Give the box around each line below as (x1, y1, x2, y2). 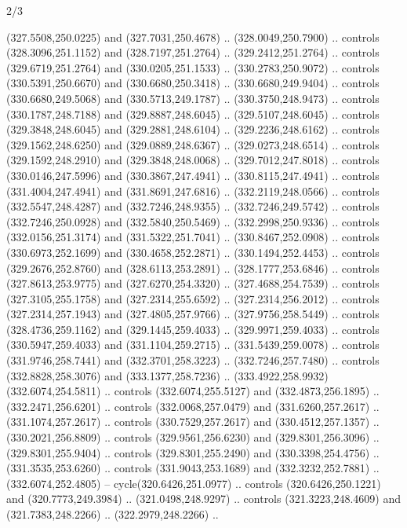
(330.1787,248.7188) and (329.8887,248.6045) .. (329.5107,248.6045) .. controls (6, 105, 380, 122)
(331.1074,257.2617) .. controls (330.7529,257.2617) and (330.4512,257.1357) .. (6, 413, 380, 430)
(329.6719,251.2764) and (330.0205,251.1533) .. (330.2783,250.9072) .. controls (6, 59, 380, 75)
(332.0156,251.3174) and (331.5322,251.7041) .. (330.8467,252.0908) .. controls (6, 229, 380, 245)
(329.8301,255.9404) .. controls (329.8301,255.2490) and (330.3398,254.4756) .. (6, 444, 380, 460)
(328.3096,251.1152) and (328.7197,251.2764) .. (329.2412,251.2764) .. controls (6, 44, 380, 60)
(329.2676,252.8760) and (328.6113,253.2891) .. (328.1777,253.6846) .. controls (6, 259, 380, 276)
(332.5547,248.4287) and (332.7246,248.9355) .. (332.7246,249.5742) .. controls (6, 198, 380, 214)
